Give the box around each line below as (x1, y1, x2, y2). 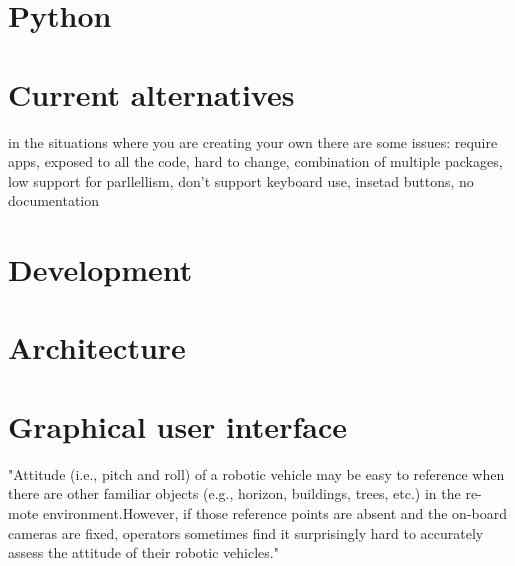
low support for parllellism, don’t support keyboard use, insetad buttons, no (8, 170, 474, 191)
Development (8, 249, 193, 290)
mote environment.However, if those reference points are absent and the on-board (8, 502, 507, 523)
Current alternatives (8, 73, 295, 114)
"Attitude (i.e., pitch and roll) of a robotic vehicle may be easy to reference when (8, 463, 505, 484)
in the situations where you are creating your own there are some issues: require (8, 131, 498, 152)
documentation (8, 190, 100, 211)
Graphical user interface (8, 405, 347, 446)
